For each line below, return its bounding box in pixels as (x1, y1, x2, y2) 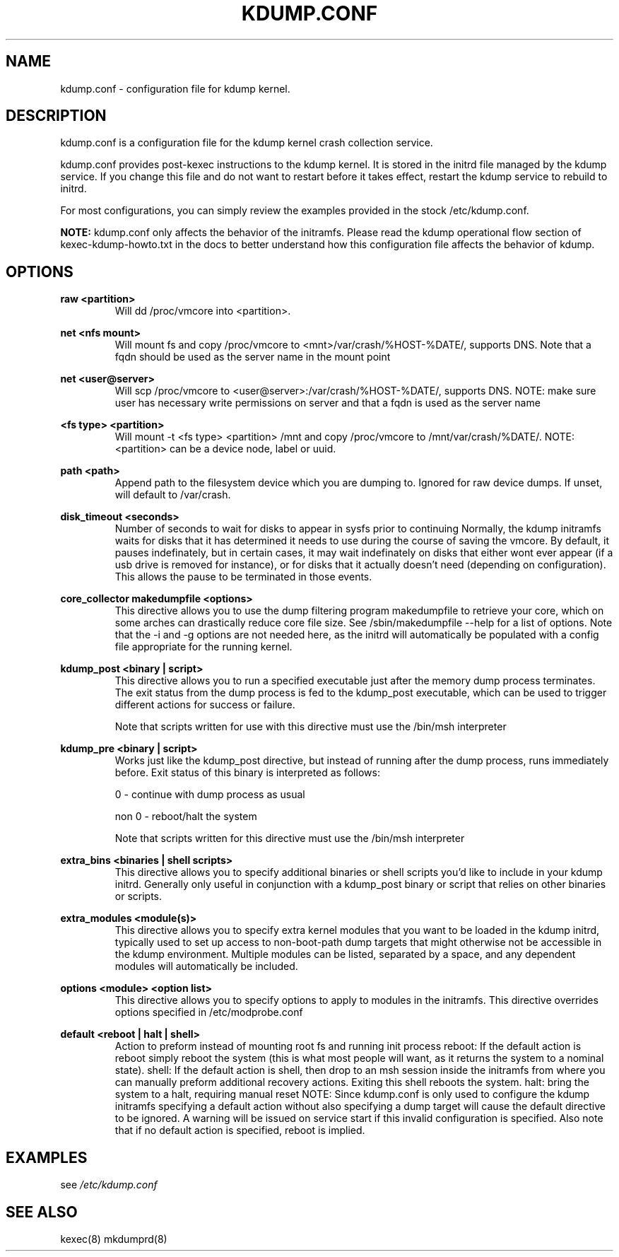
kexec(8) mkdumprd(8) (60, 1232, 167, 1245)
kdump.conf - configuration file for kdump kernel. (60, 82, 290, 95)
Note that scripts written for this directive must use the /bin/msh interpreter (114, 832, 465, 845)
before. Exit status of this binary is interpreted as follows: (114, 766, 380, 779)
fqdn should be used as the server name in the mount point (114, 351, 391, 363)
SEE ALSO (6, 1203, 78, 1221)
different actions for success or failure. (114, 698, 295, 711)
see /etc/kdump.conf (60, 1179, 158, 1191)
